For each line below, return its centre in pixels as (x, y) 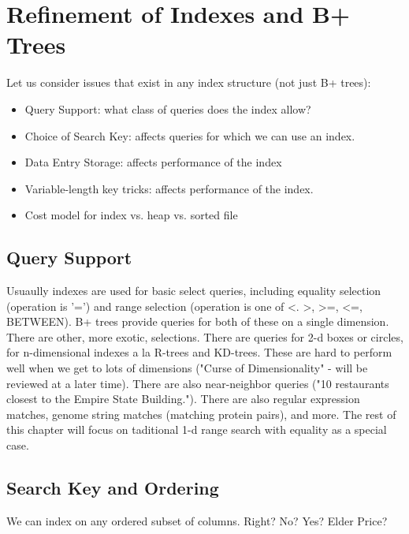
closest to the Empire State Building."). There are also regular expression (183, 399)
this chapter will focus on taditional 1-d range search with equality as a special (197, 429)
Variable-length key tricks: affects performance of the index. (169, 188)
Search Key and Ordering (113, 487)
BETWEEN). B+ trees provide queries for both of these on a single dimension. (198, 321)
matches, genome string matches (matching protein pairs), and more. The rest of (201, 414)
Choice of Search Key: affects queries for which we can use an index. (190, 135)
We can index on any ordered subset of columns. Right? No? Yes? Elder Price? (197, 520)
